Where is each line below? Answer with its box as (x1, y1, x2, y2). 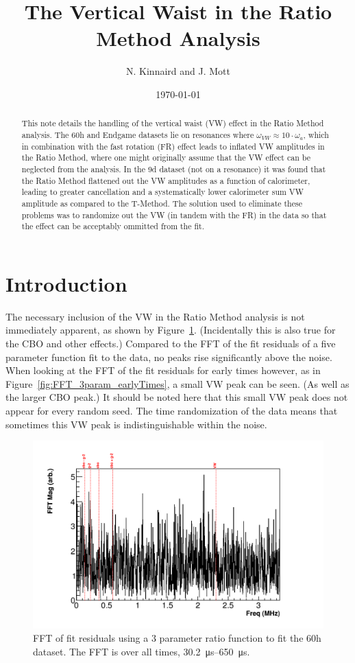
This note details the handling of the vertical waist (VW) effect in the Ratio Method (21, 117, 324, 129)
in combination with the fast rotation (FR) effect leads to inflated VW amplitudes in (21, 140, 325, 152)
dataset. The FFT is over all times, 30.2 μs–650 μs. (33, 644, 250, 659)
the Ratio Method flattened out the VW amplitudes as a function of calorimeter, (21, 174, 310, 186)
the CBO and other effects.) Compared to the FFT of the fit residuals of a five (5, 336, 336, 350)
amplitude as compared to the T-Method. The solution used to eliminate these (21, 197, 302, 209)
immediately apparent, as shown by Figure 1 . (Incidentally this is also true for (5, 323, 336, 337)
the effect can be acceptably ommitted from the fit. (21, 220, 205, 232)
